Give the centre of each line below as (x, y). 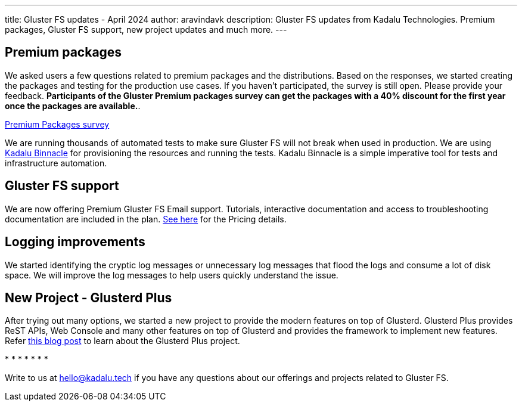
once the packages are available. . (73, 106)
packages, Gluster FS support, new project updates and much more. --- (146, 30)
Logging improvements (75, 242)
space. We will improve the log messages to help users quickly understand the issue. (172, 275)
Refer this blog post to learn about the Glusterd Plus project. (122, 341)
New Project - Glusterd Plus (88, 297)
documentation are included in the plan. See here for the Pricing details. (146, 219)
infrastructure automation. (56, 163)
